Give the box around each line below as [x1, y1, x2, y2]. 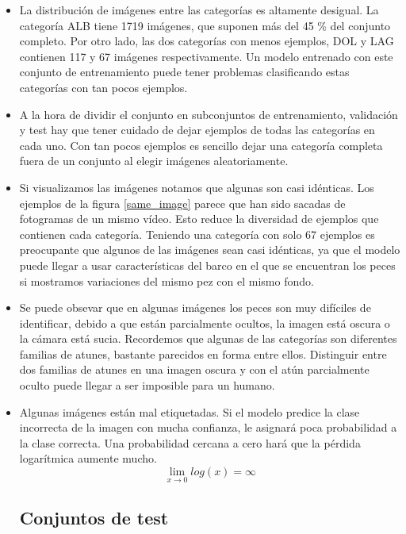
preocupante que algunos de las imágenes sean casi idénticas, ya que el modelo [19, 241, 400, 258]
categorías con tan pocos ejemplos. [19, 79, 188, 95]
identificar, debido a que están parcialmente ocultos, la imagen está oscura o [19, 314, 390, 331]
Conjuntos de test [19, 505, 169, 529]
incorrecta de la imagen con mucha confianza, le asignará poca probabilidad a [19, 419, 397, 436]
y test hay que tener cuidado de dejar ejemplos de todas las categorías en [19, 121, 375, 138]
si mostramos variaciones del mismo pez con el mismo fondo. [19, 272, 314, 289]
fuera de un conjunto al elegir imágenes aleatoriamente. [19, 152, 289, 169]
